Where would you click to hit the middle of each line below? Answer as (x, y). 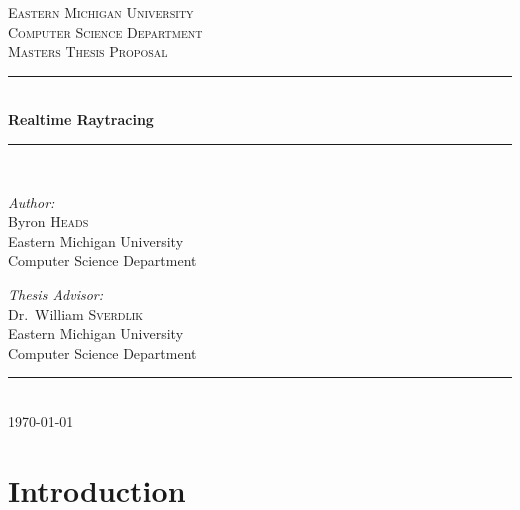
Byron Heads (48, 221)
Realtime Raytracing (81, 119)
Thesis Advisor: (56, 293)
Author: (31, 201)
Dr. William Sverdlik (76, 313)
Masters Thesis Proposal (88, 51)
